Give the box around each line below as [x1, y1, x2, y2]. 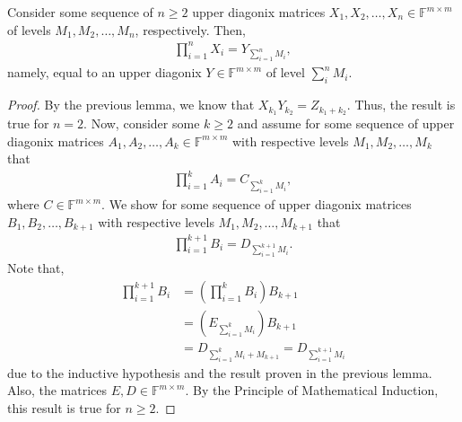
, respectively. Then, [135, 20, 246, 39]
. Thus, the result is [346, 95, 456, 114]
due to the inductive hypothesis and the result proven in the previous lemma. [7, 363, 432, 382]
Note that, [7, 259, 65, 277]
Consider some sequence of [7, 3, 153, 21]
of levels [7, 20, 51, 39]
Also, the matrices [7, 381, 108, 400]
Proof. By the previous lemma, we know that [7, 95, 255, 114]
